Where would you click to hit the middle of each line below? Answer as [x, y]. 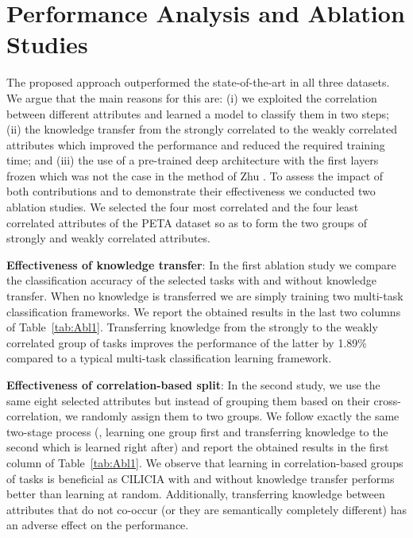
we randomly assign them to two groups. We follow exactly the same [232, 416]
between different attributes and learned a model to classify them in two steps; [198, 113]
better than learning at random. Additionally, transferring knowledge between [196, 494]
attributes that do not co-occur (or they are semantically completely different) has [207, 509]
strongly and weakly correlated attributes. [108, 238]
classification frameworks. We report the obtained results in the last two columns [204, 311]
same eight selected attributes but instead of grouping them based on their [188, 400]
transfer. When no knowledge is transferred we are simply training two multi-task [205, 296]
